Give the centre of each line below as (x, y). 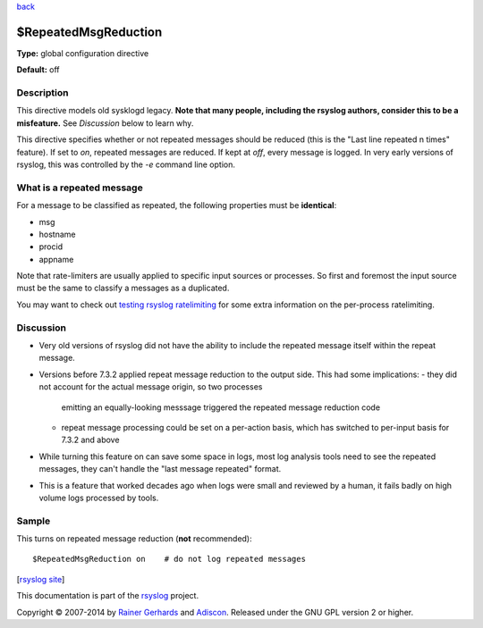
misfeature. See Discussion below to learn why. (105, 123)
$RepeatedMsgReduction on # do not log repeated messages (169, 559)
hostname (57, 234)
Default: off (38, 70)
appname (56, 259)
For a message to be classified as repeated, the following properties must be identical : (177, 205)
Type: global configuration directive (83, 53)
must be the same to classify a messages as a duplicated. (123, 288)
